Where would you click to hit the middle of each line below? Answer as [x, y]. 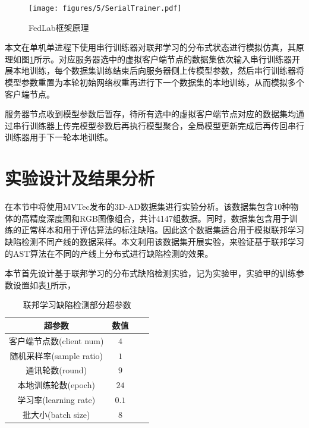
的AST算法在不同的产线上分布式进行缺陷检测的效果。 [109, 253]
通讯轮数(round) [56, 370]
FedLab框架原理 [59, 27]
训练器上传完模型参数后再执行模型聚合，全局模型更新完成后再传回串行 [167, 125]
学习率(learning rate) [56, 400]
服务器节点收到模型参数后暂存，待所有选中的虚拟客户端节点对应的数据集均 [150, 114]
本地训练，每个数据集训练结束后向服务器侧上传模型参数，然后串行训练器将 [158, 70]
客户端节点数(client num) [56, 340]
